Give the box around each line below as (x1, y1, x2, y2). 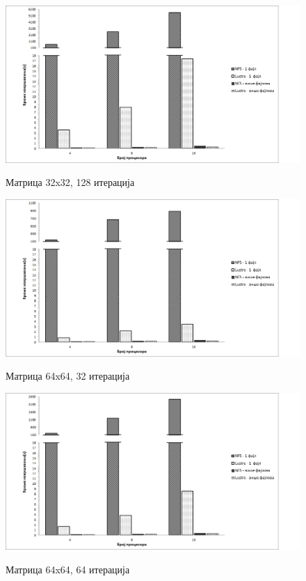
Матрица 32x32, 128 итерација (6, 175, 135, 189)
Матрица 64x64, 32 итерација (6, 369, 130, 383)
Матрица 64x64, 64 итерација (6, 561, 130, 576)
